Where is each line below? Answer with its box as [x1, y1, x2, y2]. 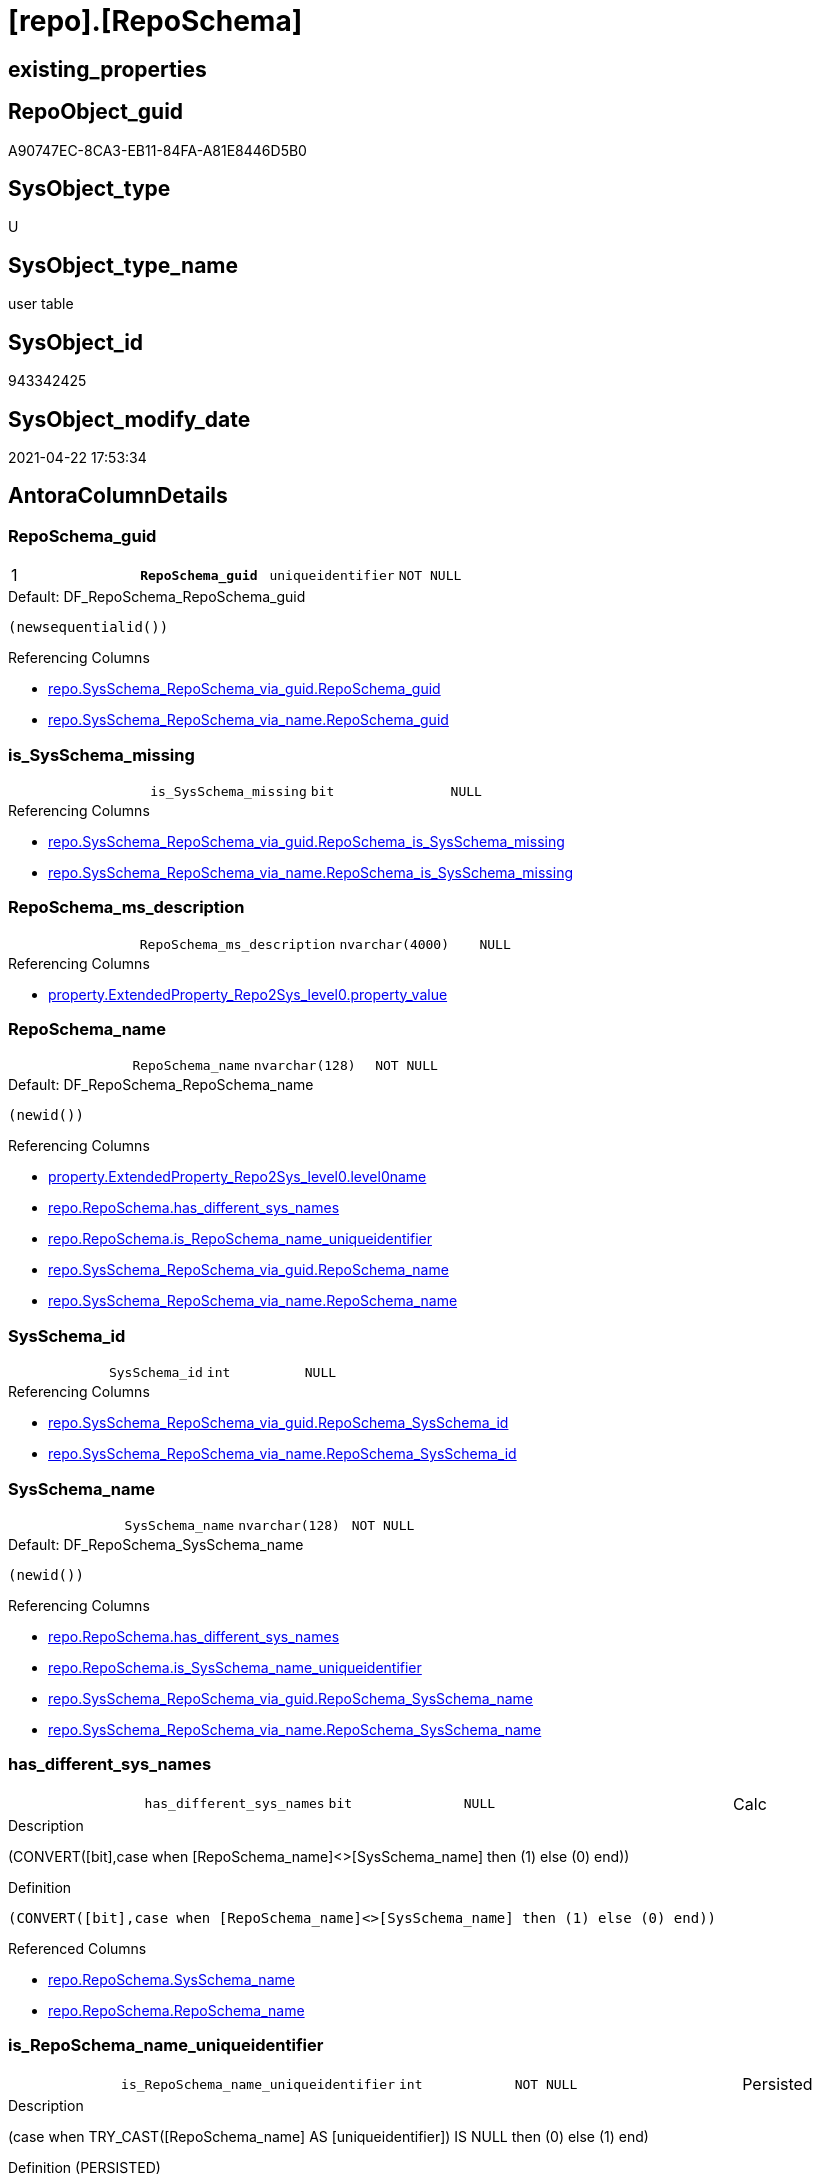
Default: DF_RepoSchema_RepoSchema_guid [8, 588, 306, 606]
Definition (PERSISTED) [8, 2159, 161, 2177]
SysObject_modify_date [8, 406, 251, 432]
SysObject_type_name [8, 252, 239, 278]
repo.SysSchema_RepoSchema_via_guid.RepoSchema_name [48, 1261, 449, 1279]
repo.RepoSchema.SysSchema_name [48, 1970, 295, 1988]
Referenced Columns [8, 1939, 147, 1957]
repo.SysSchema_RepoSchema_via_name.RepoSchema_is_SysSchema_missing [48, 863, 573, 881]
